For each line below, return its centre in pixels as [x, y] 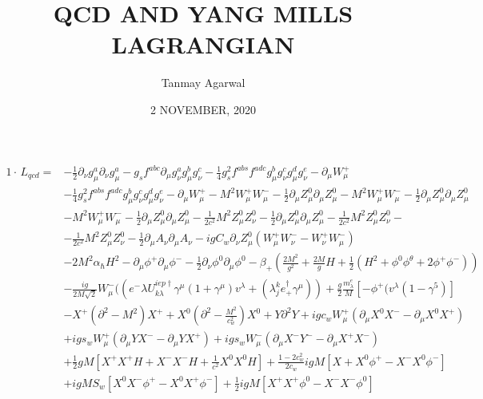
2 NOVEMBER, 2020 [203, 109]
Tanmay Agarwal [203, 83]
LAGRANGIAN [203, 44]
